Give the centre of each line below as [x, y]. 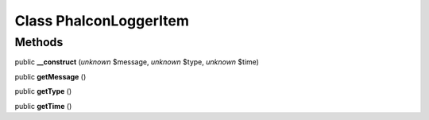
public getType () [43, 91]
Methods [39, 42]
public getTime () [43, 106]
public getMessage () [50, 76]
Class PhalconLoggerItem [102, 21]
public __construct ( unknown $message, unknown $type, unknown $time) [137, 62]
